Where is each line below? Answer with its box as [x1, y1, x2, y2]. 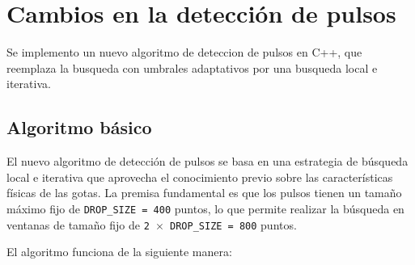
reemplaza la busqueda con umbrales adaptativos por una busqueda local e [6, 59, 378, 76]
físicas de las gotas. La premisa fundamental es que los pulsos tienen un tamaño [6, 184, 402, 201]
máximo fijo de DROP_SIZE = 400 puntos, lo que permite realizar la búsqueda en [6, 200, 404, 217]
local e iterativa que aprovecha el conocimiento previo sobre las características [6, 168, 393, 185]
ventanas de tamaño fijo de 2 [6, 216, 150, 233]
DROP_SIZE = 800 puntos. [170, 216, 297, 233]
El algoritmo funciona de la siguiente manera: [6, 243, 232, 260]
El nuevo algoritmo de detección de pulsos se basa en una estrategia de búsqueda [6, 153, 409, 170]
